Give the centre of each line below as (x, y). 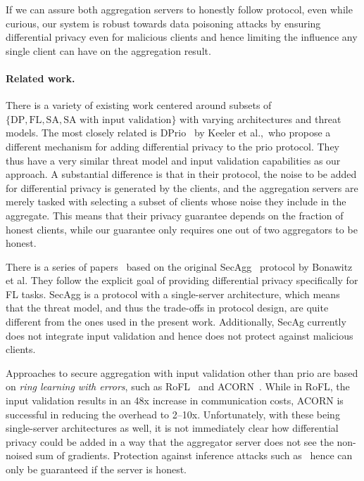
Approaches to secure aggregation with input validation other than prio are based (182, 372)
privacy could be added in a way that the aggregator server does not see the (170, 441)
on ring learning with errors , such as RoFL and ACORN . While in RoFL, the (178, 386)
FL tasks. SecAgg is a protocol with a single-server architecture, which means (173, 294)
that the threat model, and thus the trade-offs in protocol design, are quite (167, 308)
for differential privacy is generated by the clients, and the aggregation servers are (182, 187)
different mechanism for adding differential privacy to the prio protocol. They (172, 146)
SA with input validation (118, 120)
